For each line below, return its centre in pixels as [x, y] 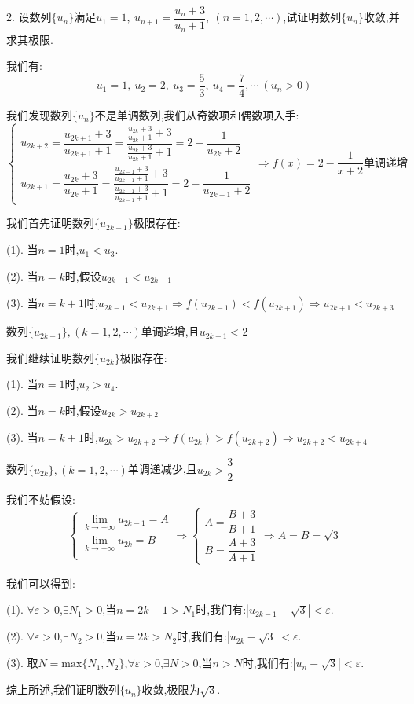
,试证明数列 [312, 17]
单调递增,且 [170, 331]
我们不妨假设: [41, 499]
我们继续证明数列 [50, 357]
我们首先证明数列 [50, 223]
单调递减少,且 [162, 469]
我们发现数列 [39, 114]
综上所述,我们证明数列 [63, 689]
